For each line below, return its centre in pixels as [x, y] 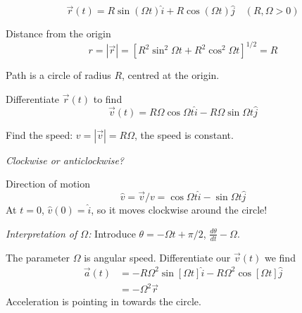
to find [108, 98]
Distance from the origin [58, 33]
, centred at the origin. [171, 75]
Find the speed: [39, 134]
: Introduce [112, 233]
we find [280, 257]
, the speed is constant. [184, 134]
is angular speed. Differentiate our [157, 257]
